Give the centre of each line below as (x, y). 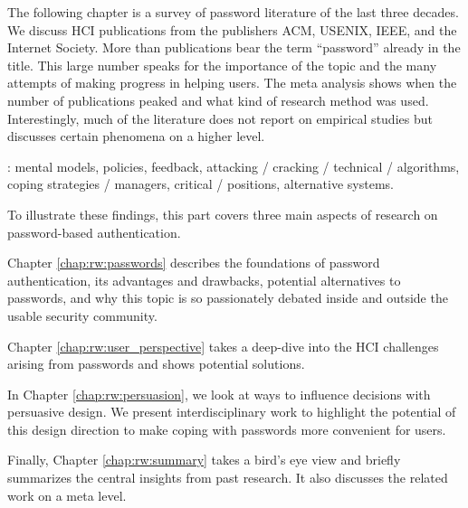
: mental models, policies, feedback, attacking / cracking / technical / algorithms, (234, 166)
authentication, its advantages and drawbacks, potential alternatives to (204, 280)
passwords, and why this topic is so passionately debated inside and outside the (228, 298)
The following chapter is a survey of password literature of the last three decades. (233, 12)
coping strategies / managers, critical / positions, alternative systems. (201, 184)
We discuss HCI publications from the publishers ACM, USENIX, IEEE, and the (232, 29)
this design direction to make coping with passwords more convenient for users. (227, 429)
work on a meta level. (67, 495)
